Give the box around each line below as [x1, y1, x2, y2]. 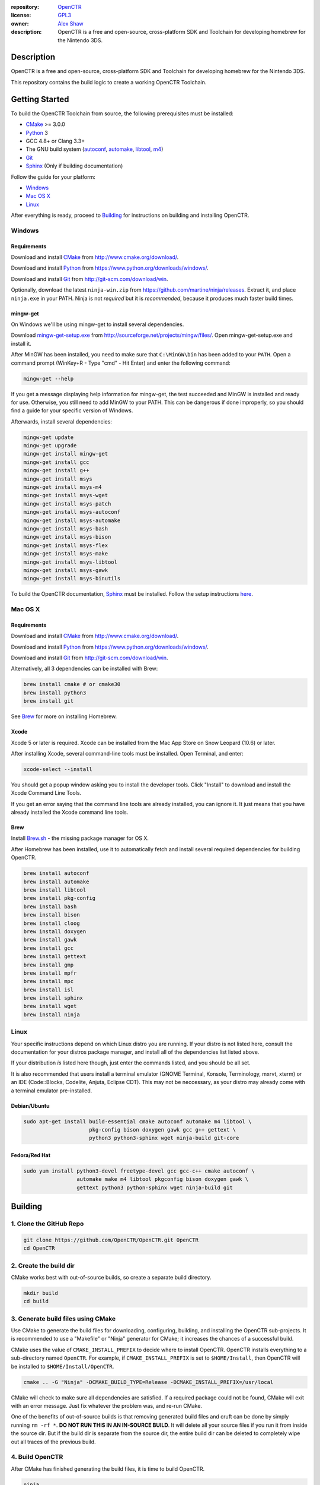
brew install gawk [23, 936, 77, 943]
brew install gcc [23, 944, 74, 952]
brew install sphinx [23, 995, 83, 1001]
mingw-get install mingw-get [23, 450, 108, 457]
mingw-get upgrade [23, 443, 77, 449]
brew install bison [23, 912, 80, 918]
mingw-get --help [23, 375, 74, 382]
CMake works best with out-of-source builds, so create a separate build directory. [11, 1274, 212, 1281]
